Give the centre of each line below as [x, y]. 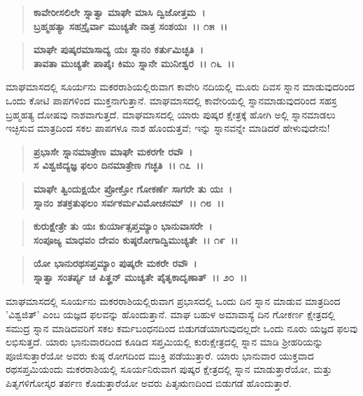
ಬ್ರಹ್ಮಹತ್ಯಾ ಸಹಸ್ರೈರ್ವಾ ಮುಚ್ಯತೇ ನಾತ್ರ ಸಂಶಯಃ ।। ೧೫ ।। [130, 26]
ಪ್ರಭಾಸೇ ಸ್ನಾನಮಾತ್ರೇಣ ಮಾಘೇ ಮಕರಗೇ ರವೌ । [113, 151]
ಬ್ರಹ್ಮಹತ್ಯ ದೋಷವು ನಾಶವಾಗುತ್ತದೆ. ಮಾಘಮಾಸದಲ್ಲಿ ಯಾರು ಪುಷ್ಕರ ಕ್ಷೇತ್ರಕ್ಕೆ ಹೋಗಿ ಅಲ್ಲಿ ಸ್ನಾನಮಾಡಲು [171, 114]
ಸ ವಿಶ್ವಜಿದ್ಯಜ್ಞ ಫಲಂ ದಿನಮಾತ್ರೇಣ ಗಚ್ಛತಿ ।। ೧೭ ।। [118, 165]
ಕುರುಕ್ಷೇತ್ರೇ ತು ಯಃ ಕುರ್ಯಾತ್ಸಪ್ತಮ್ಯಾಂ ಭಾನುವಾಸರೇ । [123, 226]
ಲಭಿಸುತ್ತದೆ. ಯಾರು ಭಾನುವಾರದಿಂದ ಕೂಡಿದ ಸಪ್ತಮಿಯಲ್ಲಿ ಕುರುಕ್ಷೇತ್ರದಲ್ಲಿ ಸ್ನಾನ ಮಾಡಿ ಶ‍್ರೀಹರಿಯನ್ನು [164, 342]
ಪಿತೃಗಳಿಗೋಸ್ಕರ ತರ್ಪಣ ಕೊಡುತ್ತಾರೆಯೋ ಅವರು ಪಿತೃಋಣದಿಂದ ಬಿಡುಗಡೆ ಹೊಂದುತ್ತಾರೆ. [149, 383]
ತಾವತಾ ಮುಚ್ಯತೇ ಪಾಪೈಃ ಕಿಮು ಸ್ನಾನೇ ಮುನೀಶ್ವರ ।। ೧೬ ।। [134, 63]
